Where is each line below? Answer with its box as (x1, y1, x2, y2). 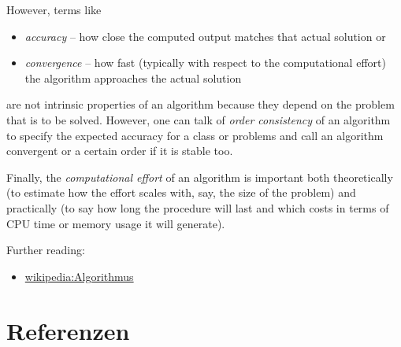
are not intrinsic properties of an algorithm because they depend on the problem (6, 96, 395, 113)
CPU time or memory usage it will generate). (6, 215, 225, 231)
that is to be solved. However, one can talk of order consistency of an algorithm (6, 111, 391, 127)
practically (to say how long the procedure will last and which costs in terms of (6, 199, 389, 216)
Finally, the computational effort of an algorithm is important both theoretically (6, 168, 393, 185)
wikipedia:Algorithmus (24, 268, 134, 284)
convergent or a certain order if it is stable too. (6, 142, 233, 159)
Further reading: (6, 242, 85, 258)
